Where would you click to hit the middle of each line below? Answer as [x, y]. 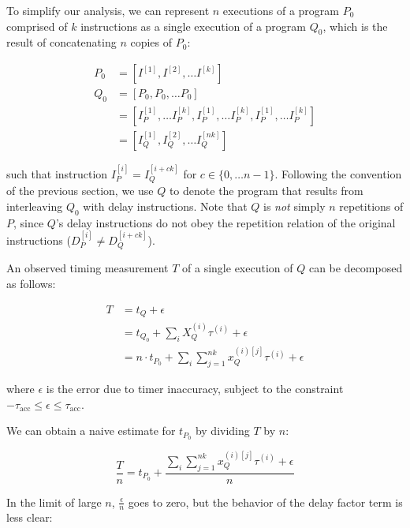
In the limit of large [54, 502]
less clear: [30, 517]
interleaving [35, 206]
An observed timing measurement [88, 268]
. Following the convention [338, 173]
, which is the [355, 26]
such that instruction [57, 173]
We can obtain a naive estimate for [91, 431]
